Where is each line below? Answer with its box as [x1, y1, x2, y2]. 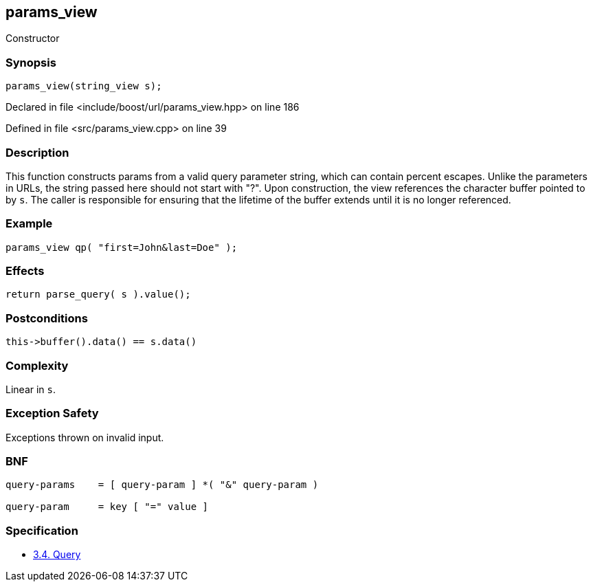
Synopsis [5, 55, 56, 69]
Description [5, 145, 69, 159]
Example [5, 217, 53, 231]
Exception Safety [5, 406, 99, 421]
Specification [5, 523, 78, 538]
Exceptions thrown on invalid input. [5, 431, 164, 443]
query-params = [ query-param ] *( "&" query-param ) [5, 479, 319, 491]
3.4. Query [33, 549, 81, 561]
